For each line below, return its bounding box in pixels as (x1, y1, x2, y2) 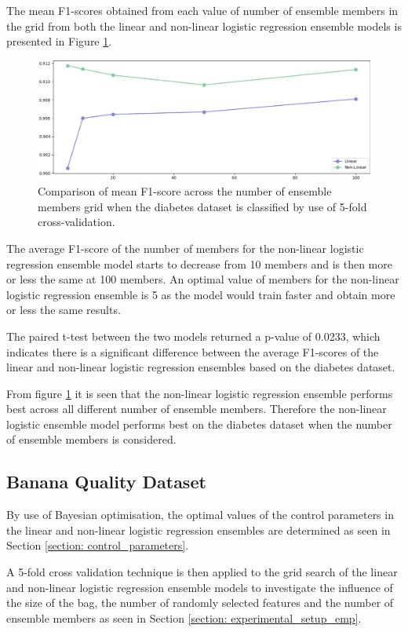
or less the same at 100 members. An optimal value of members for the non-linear (6, 271, 399, 287)
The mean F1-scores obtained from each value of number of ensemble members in (6, 2, 399, 18)
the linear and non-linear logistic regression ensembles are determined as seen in (6, 521, 391, 538)
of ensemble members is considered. (6, 431, 177, 448)
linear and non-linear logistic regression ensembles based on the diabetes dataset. (6, 359, 395, 375)
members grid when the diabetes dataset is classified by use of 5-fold (38, 198, 367, 214)
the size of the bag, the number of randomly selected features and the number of (6, 594, 394, 611)
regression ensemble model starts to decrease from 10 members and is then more (6, 255, 392, 272)
